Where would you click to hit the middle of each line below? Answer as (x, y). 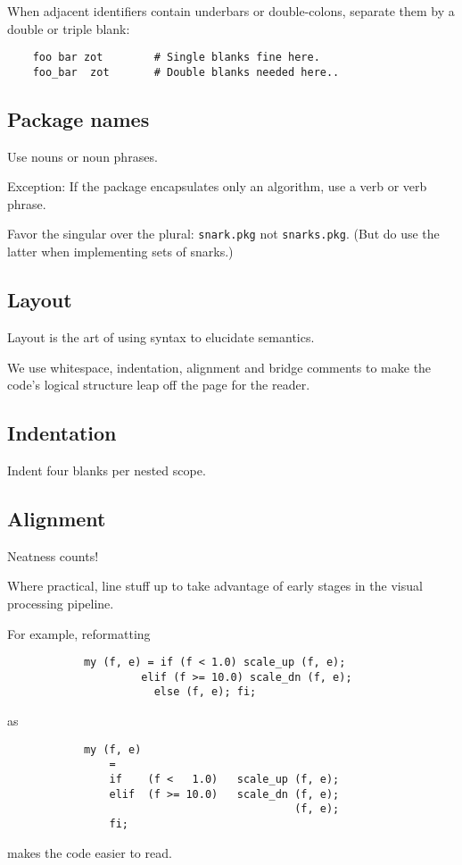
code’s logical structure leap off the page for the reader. (159, 385)
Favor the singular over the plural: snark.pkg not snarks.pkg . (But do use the (223, 234)
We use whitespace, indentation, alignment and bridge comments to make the (219, 367)
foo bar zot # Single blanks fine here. (176, 58)
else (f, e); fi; (205, 692)
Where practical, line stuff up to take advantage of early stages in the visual (215, 586)
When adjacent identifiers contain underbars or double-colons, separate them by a (231, 11)
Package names (78, 118)
